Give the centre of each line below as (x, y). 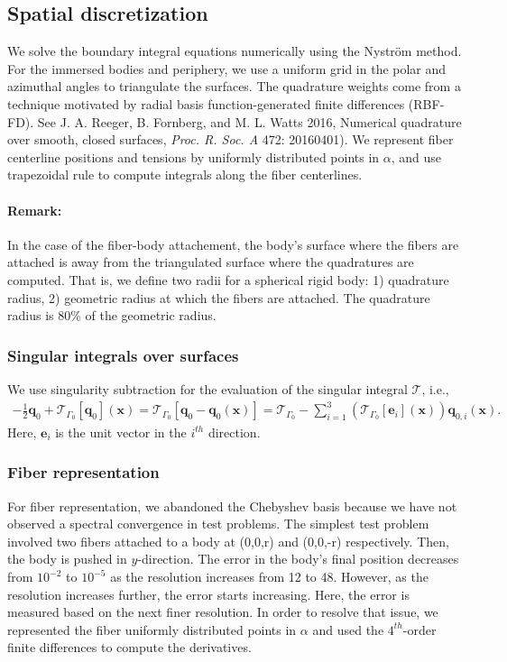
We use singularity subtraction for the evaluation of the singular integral (207, 388)
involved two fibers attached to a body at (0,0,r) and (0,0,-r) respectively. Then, (228, 541)
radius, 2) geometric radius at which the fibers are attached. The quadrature (219, 297)
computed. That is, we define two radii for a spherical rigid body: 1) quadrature (228, 279)
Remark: (35, 210)
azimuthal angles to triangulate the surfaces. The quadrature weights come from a (234, 86)
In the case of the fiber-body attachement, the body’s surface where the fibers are (233, 244)
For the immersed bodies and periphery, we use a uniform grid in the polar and (227, 68)
